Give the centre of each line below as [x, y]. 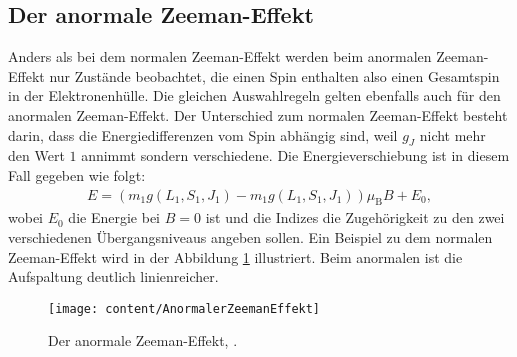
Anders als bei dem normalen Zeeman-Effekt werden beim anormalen [220, 56]
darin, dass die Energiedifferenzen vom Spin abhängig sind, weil [203, 134]
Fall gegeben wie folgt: [77, 174]
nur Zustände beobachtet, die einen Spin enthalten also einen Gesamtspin [274, 75]
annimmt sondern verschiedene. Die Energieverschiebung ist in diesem [295, 155]
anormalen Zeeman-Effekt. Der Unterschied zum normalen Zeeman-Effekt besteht [258, 114]
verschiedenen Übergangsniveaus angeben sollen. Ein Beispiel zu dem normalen [250, 236]
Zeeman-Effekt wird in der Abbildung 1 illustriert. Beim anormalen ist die [235, 256]
